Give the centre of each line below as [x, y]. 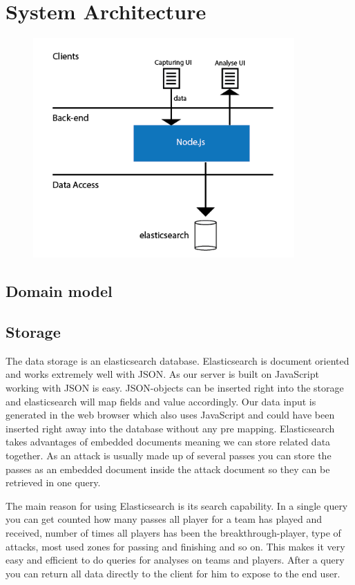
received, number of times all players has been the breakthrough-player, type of [173, 533]
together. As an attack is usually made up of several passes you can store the [169, 455]
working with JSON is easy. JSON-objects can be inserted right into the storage [175, 388]
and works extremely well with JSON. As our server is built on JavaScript [162, 374]
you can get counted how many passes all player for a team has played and [164, 519]
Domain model [59, 291]
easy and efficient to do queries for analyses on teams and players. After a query [175, 560]
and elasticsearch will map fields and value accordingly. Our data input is [161, 401]
